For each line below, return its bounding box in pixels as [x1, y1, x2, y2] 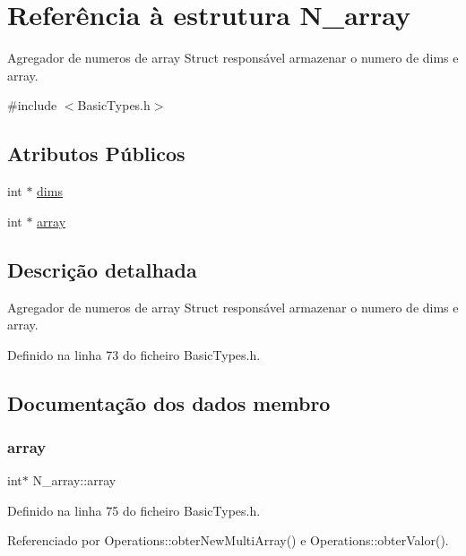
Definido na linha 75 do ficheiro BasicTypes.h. [7, 500, 261, 519]
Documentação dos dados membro [7, 389, 331, 416]
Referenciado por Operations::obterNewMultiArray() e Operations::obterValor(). [7, 531, 449, 550]
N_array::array [32, 471, 116, 490]
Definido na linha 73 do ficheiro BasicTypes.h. [7, 345, 261, 364]
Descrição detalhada [7, 255, 197, 283]
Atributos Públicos [7, 140, 186, 167]
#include [7, 96, 57, 115]
